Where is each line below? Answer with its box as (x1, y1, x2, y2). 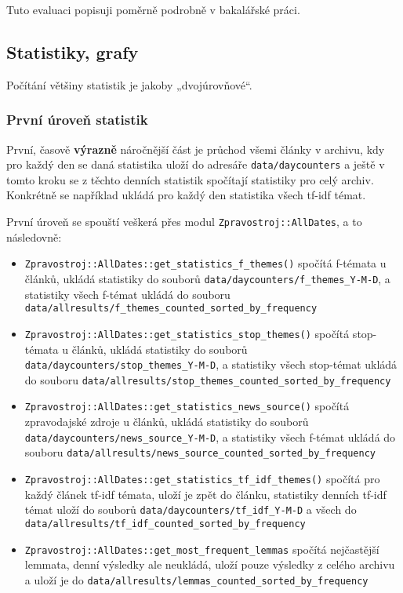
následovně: (6, 228, 62, 245)
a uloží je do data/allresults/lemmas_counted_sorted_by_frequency (24, 571, 369, 588)
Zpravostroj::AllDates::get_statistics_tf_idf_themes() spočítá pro (24, 470, 380, 486)
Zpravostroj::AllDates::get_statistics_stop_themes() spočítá (24, 325, 350, 341)
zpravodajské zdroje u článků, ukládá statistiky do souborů (24, 413, 309, 430)
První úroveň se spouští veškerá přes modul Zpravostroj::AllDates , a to (6, 213, 362, 230)
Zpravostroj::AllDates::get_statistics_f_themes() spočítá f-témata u (24, 255, 387, 271)
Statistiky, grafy (6, 39, 139, 64)
